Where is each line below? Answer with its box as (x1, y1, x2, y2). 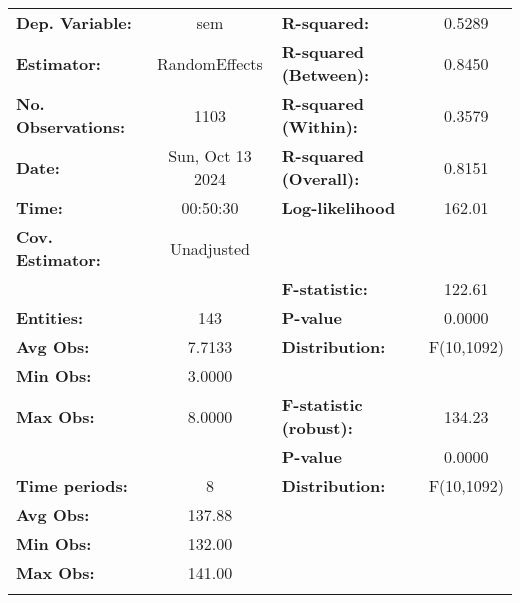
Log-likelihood (281, 196, 396, 219)
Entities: (16, 306, 84, 329)
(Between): (281, 63, 370, 86)
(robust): (281, 416, 353, 439)
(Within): (281, 115, 358, 138)
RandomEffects (157, 51, 263, 75)
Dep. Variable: (16, 11, 132, 34)
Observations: (16, 115, 126, 138)
